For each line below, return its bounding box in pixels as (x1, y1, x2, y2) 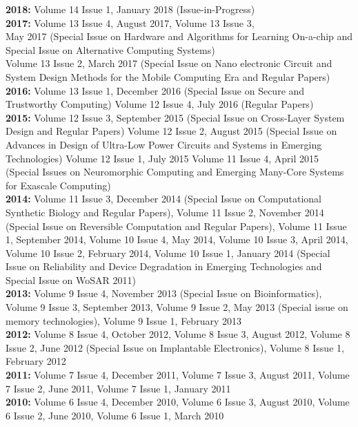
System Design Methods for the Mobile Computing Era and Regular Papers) (6, 69, 330, 84)
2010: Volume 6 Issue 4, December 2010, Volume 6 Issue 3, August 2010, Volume (6, 395, 350, 409)
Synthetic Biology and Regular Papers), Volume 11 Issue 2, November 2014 (6, 205, 324, 219)
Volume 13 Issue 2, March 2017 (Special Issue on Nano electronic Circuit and (6, 56, 332, 70)
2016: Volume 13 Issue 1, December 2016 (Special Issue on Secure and (6, 83, 305, 97)
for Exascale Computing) (6, 178, 111, 192)
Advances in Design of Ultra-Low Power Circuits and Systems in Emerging (6, 137, 322, 151)
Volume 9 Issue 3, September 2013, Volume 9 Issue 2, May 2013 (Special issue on (6, 300, 348, 314)
